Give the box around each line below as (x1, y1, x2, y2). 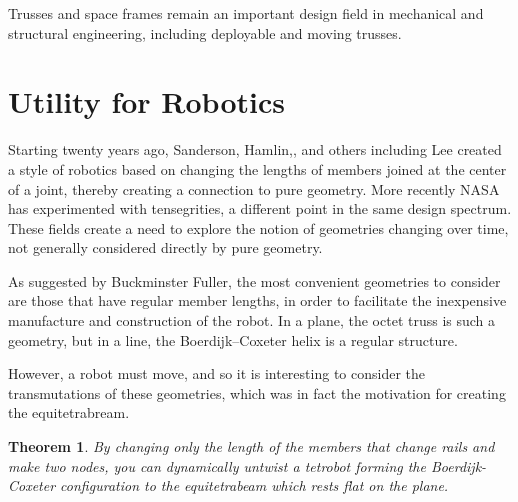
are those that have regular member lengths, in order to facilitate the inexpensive (8, 290, 507, 311)
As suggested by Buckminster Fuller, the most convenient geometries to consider (8, 270, 501, 291)
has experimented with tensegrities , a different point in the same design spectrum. (8, 198, 512, 219)
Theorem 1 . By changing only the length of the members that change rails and (8, 436, 495, 457)
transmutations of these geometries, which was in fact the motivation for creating (8, 382, 506, 403)
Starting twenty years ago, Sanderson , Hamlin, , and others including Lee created (8, 139, 502, 160)
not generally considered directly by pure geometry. (8, 237, 323, 258)
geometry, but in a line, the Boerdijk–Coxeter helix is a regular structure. (8, 329, 458, 350)
